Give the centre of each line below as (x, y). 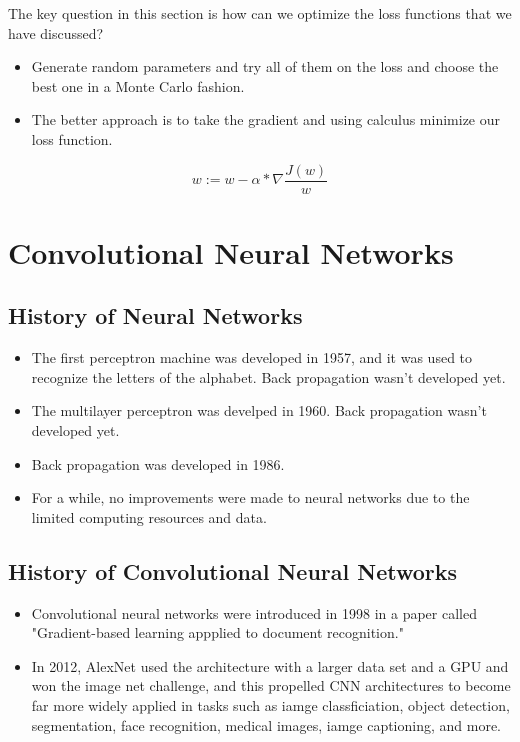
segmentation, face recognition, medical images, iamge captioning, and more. (266, 724)
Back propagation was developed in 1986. (158, 463)
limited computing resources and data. (149, 516)
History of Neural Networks (155, 315)
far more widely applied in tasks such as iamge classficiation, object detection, (270, 704)
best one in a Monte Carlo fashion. (138, 85)
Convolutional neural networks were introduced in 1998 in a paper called (254, 612)
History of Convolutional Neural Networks (233, 570)
